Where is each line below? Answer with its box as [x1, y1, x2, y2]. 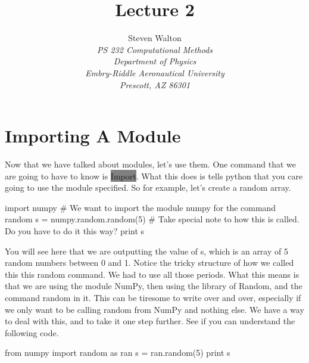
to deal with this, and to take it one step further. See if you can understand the [5, 315, 295, 327]
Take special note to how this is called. [158, 213, 299, 225]
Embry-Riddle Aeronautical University [85, 66, 224, 79]
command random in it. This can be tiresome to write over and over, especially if [5, 291, 301, 303]
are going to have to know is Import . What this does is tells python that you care [5, 169, 303, 182]
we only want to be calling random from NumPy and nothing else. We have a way [5, 303, 304, 315]
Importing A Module [5, 123, 181, 148]
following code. [5, 326, 59, 339]
